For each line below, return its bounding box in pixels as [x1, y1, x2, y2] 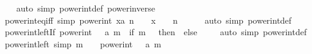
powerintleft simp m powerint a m [4, 37, 161, 50]
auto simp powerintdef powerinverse [16, 2, 155, 14]
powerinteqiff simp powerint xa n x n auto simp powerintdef [4, 13, 292, 26]
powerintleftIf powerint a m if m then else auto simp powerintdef [4, 25, 307, 38]
